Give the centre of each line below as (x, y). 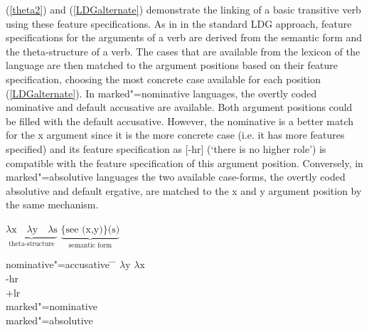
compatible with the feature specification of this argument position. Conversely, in (184, 163)
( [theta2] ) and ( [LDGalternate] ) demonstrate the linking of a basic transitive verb (183, 9)
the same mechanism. (52, 204)
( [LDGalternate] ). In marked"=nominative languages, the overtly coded (161, 93)
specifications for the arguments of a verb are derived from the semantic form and (184, 37)
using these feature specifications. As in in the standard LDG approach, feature (179, 23)
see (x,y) (84, 229)
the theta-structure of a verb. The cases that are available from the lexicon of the (183, 51)
